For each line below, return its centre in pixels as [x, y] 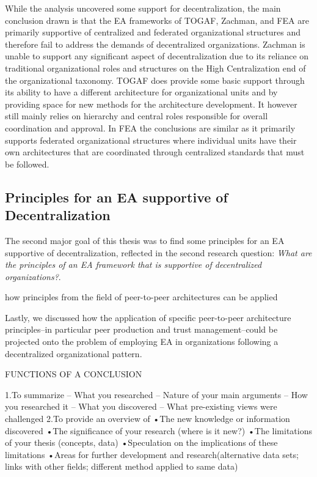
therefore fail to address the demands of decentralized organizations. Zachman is [155, 44]
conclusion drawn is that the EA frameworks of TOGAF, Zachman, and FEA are [157, 20]
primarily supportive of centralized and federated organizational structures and [153, 32]
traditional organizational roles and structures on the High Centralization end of [155, 68]
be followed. [27, 164]
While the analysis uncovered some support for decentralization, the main [143, 8]
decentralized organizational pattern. [74, 353]
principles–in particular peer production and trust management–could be [141, 329]
